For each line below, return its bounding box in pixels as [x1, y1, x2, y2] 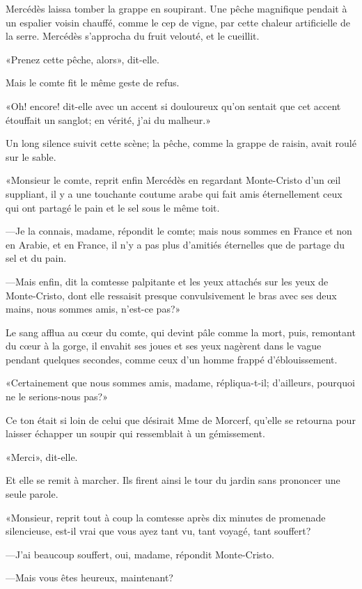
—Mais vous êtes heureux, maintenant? [6, 570, 173, 585]
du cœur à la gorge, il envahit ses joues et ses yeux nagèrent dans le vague [6, 338, 322, 353]
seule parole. [6, 487, 58, 501]
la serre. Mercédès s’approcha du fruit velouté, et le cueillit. [6, 29, 260, 43]
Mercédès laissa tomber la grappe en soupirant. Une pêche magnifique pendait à [6, 1, 347, 15]
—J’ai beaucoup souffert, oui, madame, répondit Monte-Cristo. [6, 547, 274, 561]
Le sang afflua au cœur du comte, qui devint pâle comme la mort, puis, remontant [6, 324, 356, 339]
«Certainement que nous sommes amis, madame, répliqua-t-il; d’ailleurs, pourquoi [6, 375, 355, 390]
